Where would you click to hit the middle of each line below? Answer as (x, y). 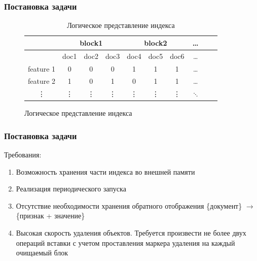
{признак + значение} (50, 216)
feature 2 (42, 81)
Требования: (23, 155)
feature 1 (42, 68)
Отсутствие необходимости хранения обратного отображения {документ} (129, 205)
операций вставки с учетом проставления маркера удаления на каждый (125, 242)
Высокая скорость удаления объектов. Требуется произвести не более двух (131, 233)
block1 (91, 42)
